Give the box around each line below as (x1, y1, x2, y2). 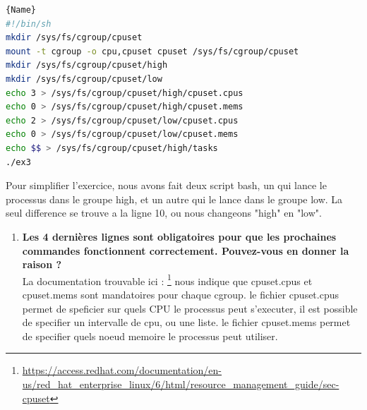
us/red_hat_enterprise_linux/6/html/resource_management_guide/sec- (22, 376, 339, 391)
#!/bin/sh (6, 18, 52, 29)
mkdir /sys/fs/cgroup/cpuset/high (6, 60, 168, 71)
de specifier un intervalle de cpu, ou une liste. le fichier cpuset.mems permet (22, 315, 351, 330)
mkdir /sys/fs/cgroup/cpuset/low (6, 73, 162, 84)
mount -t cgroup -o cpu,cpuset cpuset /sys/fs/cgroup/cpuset (6, 46, 299, 56)
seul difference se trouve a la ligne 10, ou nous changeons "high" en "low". (6, 205, 322, 220)
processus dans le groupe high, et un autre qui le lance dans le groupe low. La (6, 191, 343, 206)
